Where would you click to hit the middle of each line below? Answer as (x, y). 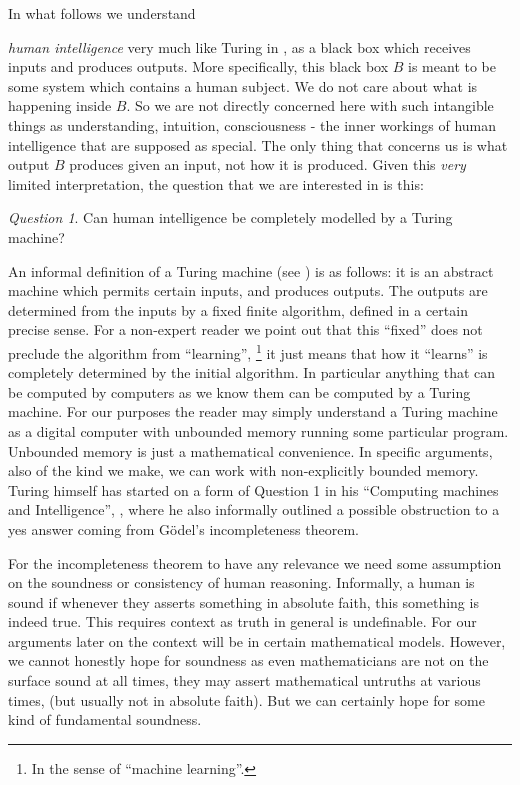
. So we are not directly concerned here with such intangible (310, 105)
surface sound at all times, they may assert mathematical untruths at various (244, 680)
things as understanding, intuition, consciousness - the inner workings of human (252, 124)
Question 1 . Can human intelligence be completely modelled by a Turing (230, 217)
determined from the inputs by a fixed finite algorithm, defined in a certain (238, 309)
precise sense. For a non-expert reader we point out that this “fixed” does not (245, 329)
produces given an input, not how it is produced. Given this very (267, 164)
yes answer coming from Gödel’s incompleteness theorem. (183, 528)
